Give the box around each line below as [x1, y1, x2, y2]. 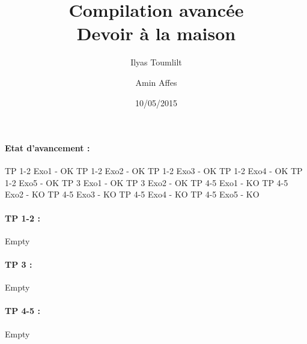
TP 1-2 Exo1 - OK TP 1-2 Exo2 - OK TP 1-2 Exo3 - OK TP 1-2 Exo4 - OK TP [5, 164, 303, 177]
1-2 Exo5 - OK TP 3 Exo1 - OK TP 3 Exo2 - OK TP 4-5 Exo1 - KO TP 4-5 [5, 176, 288, 189]
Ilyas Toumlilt [130, 56, 182, 68]
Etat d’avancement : [5, 142, 90, 154]
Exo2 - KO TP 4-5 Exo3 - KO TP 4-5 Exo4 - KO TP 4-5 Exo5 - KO [5, 188, 260, 201]
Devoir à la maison [76, 21, 236, 46]
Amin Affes [135, 76, 177, 88]
